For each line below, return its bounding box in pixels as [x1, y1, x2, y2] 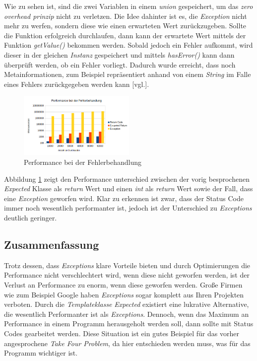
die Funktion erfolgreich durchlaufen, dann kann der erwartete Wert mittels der [4, 30, 246, 40]
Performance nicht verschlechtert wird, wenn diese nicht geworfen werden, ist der [4, 270, 250, 280]
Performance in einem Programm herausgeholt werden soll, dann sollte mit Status [4, 318, 254, 329]
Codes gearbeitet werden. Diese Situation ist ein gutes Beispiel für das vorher [4, 328, 239, 338]
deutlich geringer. [4, 213, 57, 223]
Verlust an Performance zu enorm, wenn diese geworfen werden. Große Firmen [4, 280, 243, 290]
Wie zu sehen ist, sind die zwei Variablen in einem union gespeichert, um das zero [4, 1, 253, 11]
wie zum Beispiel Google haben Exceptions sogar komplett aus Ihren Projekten [4, 289, 244, 299]
